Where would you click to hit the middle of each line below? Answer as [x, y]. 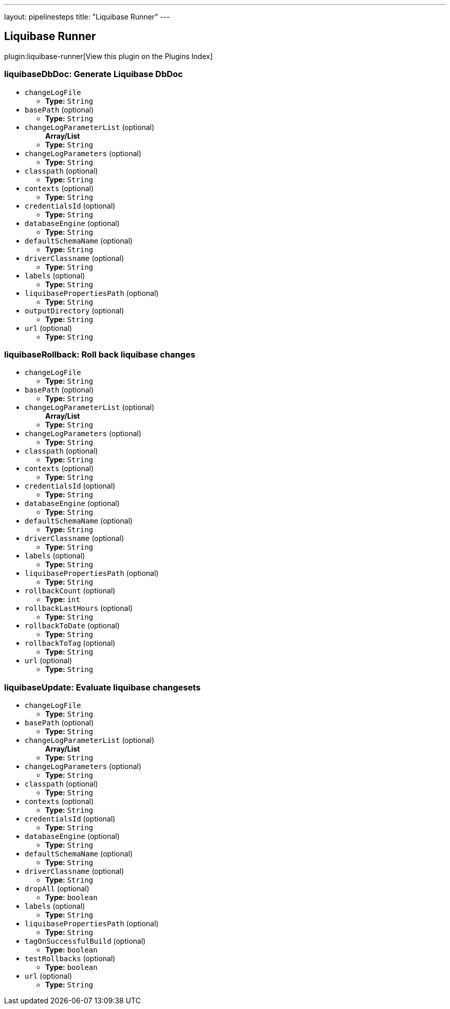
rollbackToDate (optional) [72, 626]
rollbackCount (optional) [70, 591]
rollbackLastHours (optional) [79, 608]
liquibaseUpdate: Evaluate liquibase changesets [102, 687]
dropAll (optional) [57, 889]
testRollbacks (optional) [70, 959]
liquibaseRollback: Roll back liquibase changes [100, 354]
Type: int [63, 600]
